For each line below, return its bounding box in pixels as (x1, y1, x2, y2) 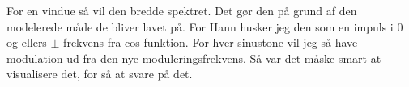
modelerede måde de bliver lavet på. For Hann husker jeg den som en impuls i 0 (6, 18, 403, 35)
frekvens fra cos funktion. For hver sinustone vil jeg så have (63, 34, 358, 51)
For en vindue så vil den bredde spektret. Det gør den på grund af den (6, 2, 357, 19)
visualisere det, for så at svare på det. (6, 65, 193, 82)
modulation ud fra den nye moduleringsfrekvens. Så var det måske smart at (6, 49, 381, 66)
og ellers (6, 34, 47, 51)
